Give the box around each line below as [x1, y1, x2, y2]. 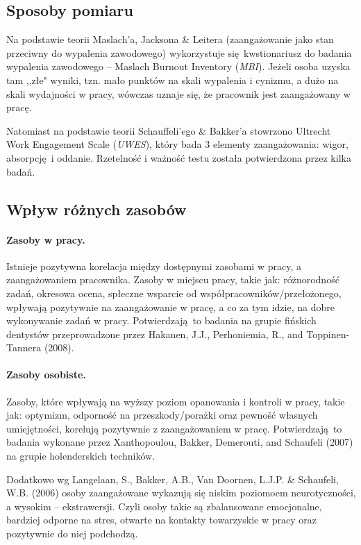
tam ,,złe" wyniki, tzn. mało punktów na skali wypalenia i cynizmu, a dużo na [6, 72, 339, 87]
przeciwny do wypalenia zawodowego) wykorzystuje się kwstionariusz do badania [6, 45, 352, 60]
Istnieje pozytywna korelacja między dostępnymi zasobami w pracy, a [6, 258, 301, 273]
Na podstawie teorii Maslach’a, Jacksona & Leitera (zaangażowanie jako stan [6, 32, 334, 47]
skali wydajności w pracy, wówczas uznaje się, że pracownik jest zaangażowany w [6, 86, 351, 101]
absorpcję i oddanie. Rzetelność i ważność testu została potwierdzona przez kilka [6, 150, 351, 165]
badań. [6, 164, 35, 178]
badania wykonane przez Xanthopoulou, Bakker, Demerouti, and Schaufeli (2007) [6, 435, 353, 449]
